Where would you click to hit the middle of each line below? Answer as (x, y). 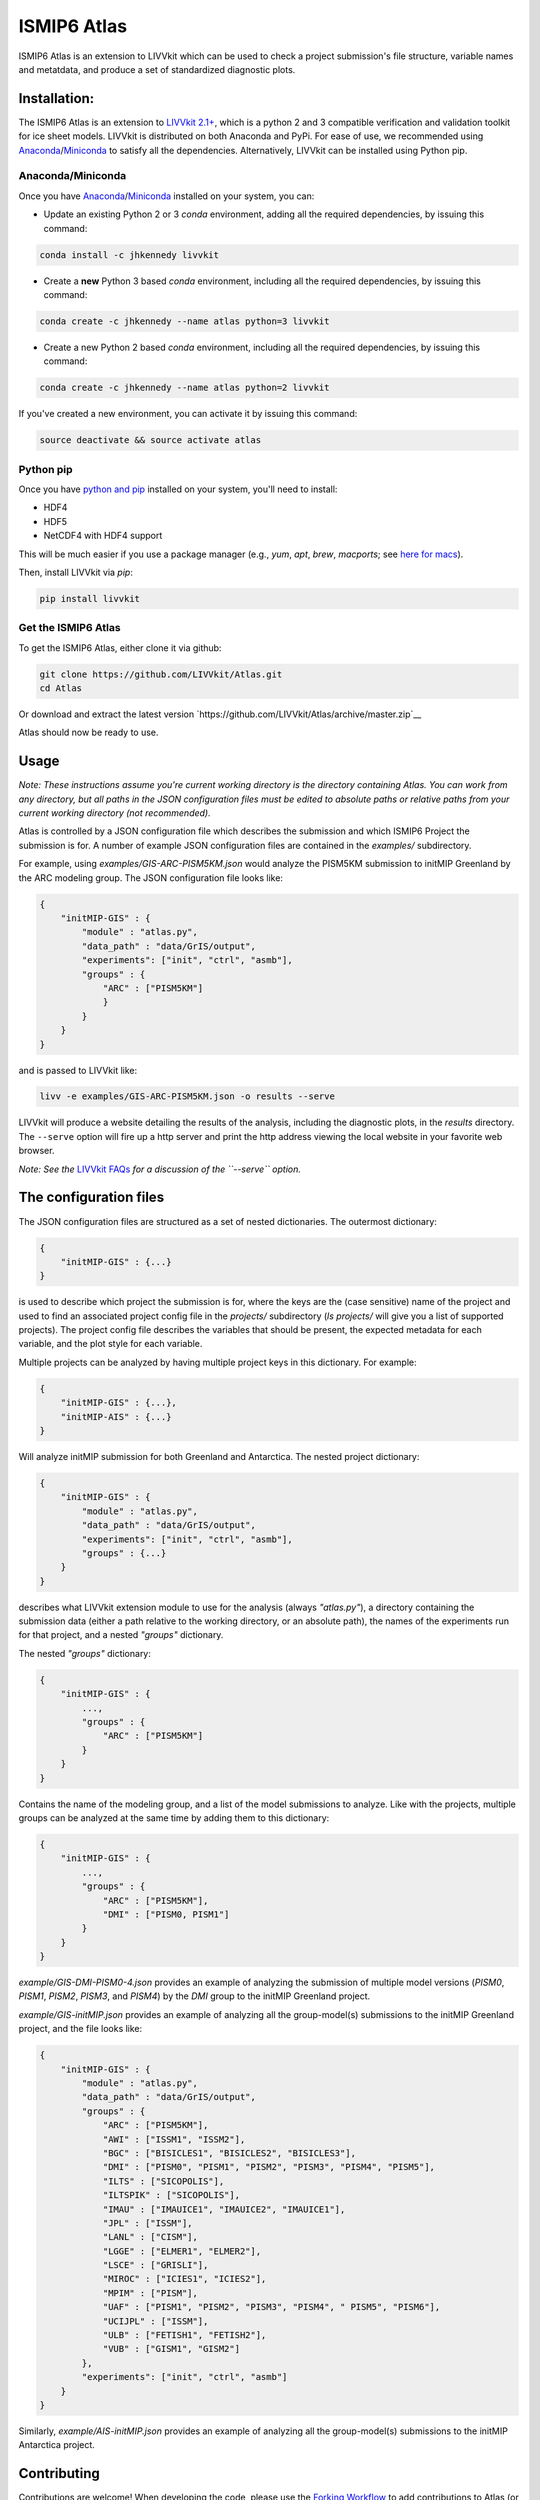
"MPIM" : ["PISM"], (150, 2293)
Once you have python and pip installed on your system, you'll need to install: (178, 489)
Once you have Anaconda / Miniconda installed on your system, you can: (166, 196)
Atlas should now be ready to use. (88, 732)
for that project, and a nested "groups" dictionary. (121, 1635)
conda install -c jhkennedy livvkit (129, 254)
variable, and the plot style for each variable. (110, 1344)
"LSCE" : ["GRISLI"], (155, 2265)
